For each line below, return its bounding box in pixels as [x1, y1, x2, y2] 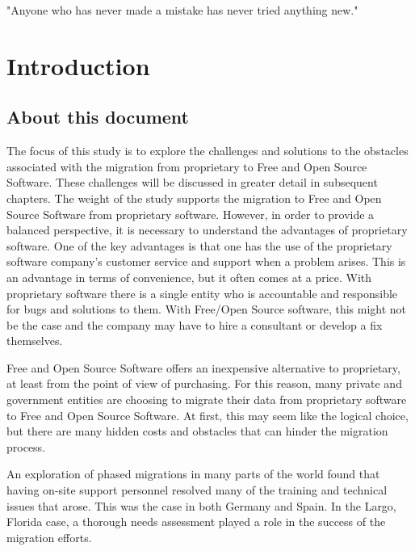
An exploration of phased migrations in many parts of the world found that [6, 465, 380, 482]
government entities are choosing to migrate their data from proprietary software [6, 391, 407, 408]
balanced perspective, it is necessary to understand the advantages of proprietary [6, 221, 408, 238]
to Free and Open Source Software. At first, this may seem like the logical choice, [6, 406, 409, 423]
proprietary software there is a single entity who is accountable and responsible [6, 284, 398, 301]
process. [6, 438, 46, 455]
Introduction [6, 48, 150, 82]
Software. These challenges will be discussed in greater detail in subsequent [6, 174, 378, 191]
